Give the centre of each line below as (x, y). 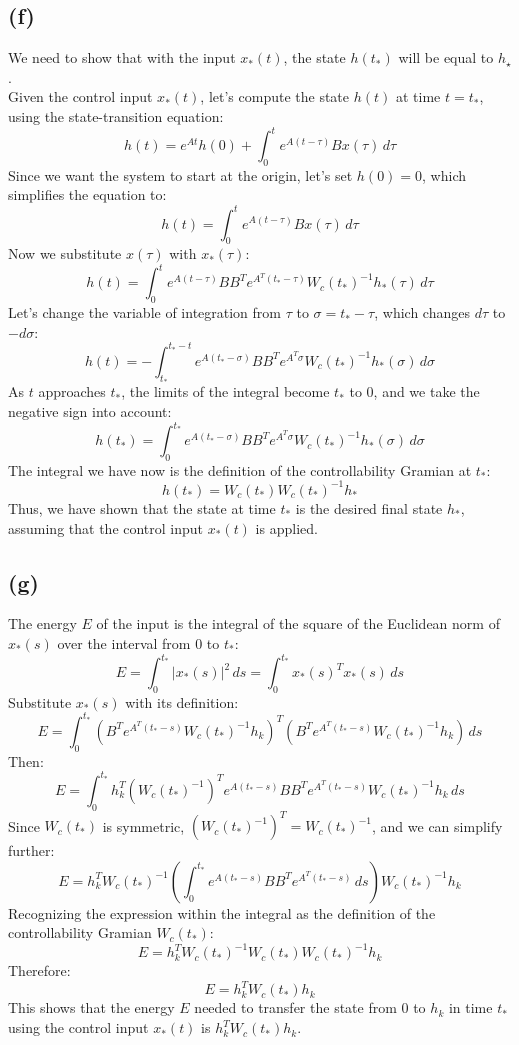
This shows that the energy (91, 1007)
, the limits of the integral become (225, 391)
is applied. (286, 527)
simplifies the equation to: (87, 194)
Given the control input (80, 96)
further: (31, 850)
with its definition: (182, 701)
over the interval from (124, 642)
